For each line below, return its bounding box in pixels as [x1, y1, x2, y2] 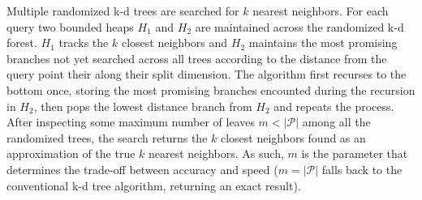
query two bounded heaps [6, 18, 134, 35]
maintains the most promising [248, 34, 398, 51]
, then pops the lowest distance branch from [33, 97, 252, 114]
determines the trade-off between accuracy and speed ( [6, 160, 278, 177]
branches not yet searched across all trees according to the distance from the [6, 49, 387, 66]
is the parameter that [301, 145, 408, 162]
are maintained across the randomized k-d [195, 18, 404, 35]
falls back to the [321, 160, 403, 177]
